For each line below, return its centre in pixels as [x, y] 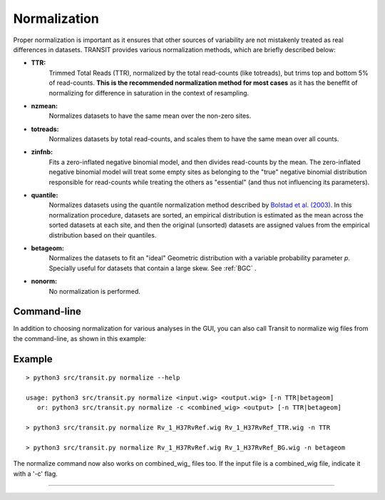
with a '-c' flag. [36, 474]
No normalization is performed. [94, 291]
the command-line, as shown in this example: [79, 338]
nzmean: [45, 106]
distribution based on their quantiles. [103, 235]
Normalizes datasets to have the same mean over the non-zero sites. [150, 116]
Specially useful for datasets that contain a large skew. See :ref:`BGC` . [153, 268]
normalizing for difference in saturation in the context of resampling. [149, 93]
